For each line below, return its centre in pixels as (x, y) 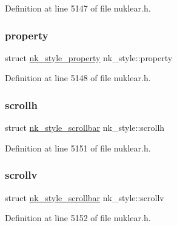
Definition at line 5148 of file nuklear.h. (78, 78)
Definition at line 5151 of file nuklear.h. (78, 148)
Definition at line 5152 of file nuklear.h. (78, 218)
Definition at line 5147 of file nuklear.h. (78, 8)
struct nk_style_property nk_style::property (89, 57)
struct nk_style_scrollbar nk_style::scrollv (85, 197)
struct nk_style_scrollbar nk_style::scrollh (85, 128)
